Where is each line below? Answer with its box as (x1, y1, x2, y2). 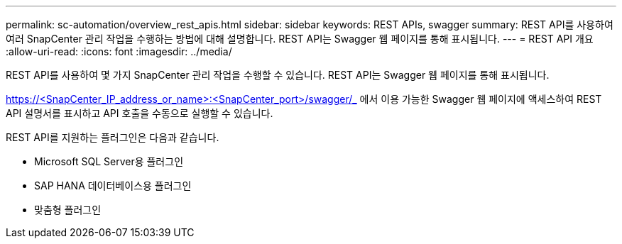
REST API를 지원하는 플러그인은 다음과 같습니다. (6, 131, 219, 143)
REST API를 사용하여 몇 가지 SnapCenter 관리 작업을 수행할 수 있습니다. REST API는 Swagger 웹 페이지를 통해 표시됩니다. (6, 69, 550, 81)
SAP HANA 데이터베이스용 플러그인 (34, 179, 192, 192)
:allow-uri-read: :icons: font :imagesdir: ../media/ (6, 45, 232, 57)
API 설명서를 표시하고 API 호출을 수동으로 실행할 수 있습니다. (6, 107, 273, 119)
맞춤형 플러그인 (34, 204, 102, 216)
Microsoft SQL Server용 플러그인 (34, 155, 184, 167)
